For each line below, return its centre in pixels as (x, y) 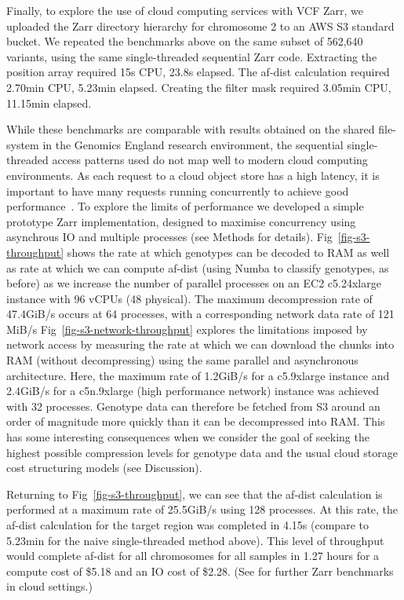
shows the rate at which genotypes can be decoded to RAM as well (228, 252)
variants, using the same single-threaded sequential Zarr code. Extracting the (192, 56)
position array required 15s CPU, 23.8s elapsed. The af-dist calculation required (198, 72)
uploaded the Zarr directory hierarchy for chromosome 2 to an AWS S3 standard (200, 26)
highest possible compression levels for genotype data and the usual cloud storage (202, 452)
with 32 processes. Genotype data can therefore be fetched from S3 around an (193, 406)
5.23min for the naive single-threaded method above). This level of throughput (195, 540)
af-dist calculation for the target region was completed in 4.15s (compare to (187, 525)
